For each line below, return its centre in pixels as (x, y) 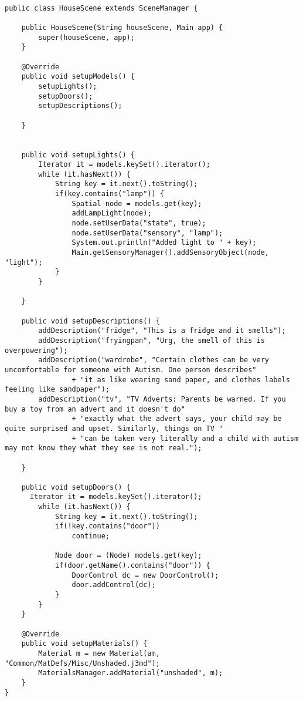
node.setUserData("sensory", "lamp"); (147, 233)
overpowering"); (36, 350)
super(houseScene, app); (86, 37)
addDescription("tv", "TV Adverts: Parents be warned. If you (162, 399)
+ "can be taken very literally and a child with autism (185, 438)
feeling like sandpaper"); (57, 390)
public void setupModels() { (78, 77)
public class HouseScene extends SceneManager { (101, 8)
